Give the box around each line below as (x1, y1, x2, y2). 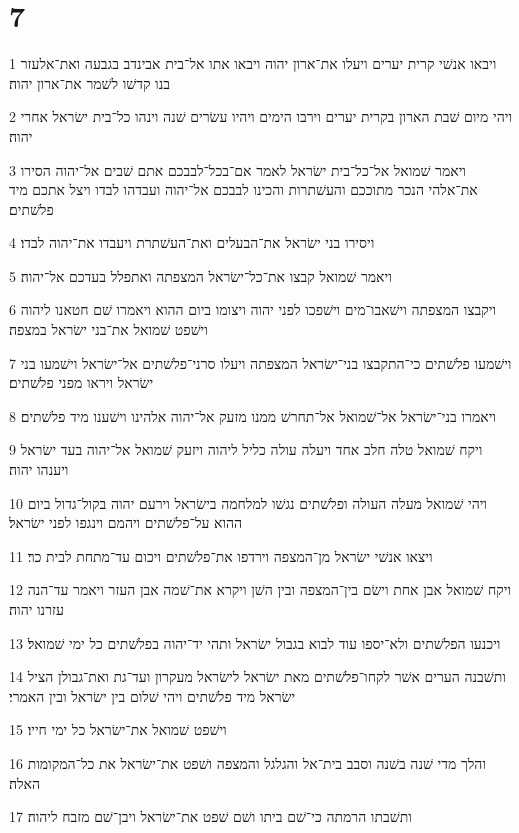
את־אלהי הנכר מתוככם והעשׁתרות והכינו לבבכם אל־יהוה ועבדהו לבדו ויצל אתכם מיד (9, 179, 478, 200)
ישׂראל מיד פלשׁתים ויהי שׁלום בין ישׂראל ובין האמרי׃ (9, 685, 296, 706)
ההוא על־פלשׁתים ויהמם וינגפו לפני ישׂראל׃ (9, 512, 243, 533)
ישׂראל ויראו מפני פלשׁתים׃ (9, 372, 154, 393)
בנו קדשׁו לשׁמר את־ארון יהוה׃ (9, 72, 170, 93)
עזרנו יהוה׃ (9, 599, 64, 619)
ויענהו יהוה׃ (9, 459, 69, 480)
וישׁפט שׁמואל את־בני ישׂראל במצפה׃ (9, 319, 208, 340)
